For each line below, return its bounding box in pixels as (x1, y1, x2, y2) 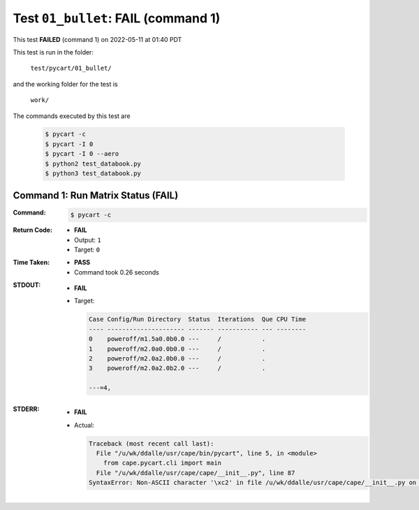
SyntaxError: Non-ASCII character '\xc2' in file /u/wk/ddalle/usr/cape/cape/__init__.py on (88, 479, 417, 487)
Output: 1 (74, 235, 101, 244)
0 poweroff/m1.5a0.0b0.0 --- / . (88, 335, 266, 343)
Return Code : (13, 226, 52, 234)
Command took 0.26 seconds (74, 268, 160, 276)
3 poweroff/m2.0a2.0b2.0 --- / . (88, 364, 266, 372)
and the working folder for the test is (13, 80, 118, 88)
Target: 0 (74, 245, 101, 254)
